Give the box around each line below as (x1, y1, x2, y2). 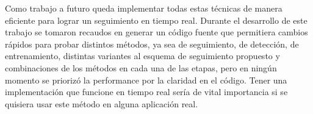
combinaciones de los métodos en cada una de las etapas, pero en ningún (5, 61, 277, 74)
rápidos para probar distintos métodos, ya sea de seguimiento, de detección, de (5, 37, 299, 50)
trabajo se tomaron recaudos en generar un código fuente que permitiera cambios (5, 26, 308, 38)
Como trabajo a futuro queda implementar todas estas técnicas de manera (5, 2, 282, 14)
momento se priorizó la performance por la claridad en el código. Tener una (5, 73, 287, 86)
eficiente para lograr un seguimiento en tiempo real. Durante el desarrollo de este (5, 13, 308, 26)
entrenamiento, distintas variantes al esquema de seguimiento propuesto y (5, 49, 280, 62)
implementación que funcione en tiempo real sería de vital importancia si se (5, 85, 288, 98)
